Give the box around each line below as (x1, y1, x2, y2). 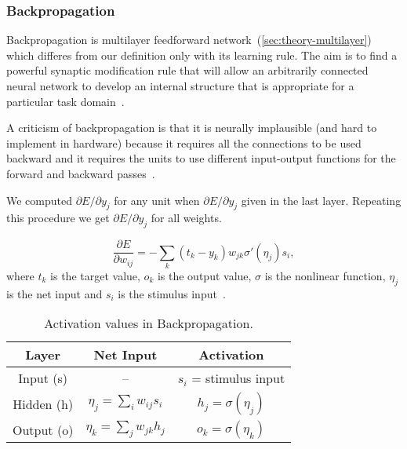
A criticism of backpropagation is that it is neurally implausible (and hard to (6, 119, 377, 136)
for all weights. (151, 210, 222, 226)
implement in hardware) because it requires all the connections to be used (6, 134, 362, 151)
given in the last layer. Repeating (241, 192, 402, 208)
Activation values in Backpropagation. (44, 314, 253, 333)
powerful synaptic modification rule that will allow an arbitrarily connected (6, 62, 369, 78)
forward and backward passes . (6, 165, 155, 181)
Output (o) (13, 420, 74, 439)
